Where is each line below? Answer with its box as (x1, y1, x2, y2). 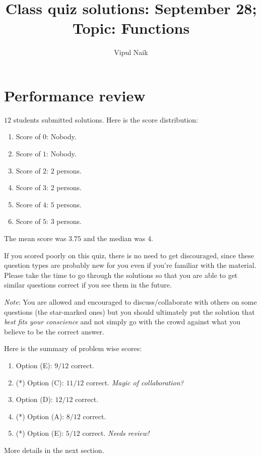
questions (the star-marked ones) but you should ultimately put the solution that (4, 306, 255, 317)
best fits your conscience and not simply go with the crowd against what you (4, 316, 241, 327)
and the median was (83, 233, 146, 243)
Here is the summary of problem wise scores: (4, 343, 142, 354)
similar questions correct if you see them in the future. (4, 279, 172, 290)
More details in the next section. (4, 444, 104, 455)
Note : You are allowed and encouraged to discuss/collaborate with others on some (4, 296, 257, 307)
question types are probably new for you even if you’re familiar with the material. (4, 260, 256, 270)
